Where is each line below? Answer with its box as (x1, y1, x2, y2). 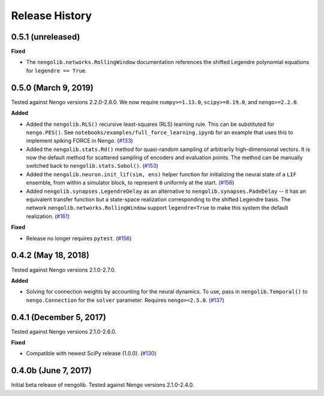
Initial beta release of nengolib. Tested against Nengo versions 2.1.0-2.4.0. (11, 381, 194, 389)
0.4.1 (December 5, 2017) (11, 312, 106, 322)
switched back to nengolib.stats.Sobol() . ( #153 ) (26, 162, 158, 170)
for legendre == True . (26, 66, 87, 74)
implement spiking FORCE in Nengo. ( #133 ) (26, 137, 133, 144)
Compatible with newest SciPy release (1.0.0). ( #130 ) (26, 350, 157, 357)
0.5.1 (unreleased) (11, 32, 80, 42)
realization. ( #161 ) (26, 213, 70, 220)
